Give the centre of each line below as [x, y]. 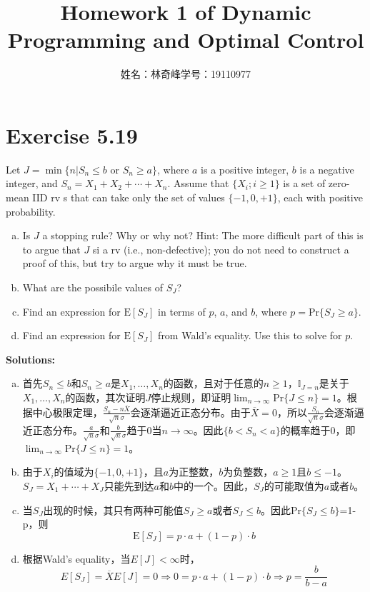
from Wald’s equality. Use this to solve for [250, 335]
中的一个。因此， [213, 485]
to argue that [51, 249]
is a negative [327, 169]
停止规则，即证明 [191, 397]
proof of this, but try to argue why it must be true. [135, 263]
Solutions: [30, 359]
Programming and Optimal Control [186, 40]
